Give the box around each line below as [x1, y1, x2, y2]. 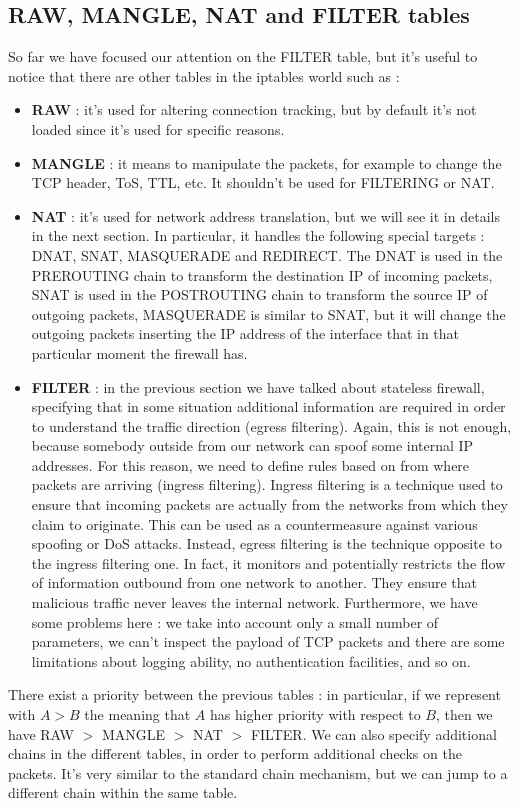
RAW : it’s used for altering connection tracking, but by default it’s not [31, 99, 477, 120]
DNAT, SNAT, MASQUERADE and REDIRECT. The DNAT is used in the [31, 244, 503, 265]
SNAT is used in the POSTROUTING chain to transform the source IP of [31, 284, 488, 305]
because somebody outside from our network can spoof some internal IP [31, 435, 474, 456]
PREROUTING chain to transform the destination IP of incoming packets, [31, 264, 493, 285]
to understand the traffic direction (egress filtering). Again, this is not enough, [31, 415, 512, 436]
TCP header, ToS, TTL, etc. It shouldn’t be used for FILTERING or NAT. [31, 172, 495, 193]
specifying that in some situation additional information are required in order [31, 396, 506, 417]
